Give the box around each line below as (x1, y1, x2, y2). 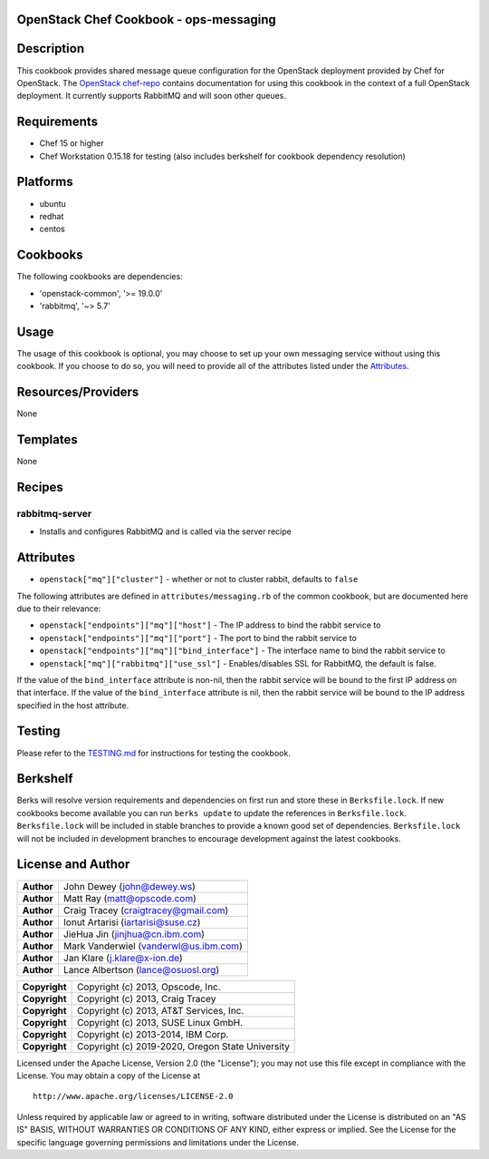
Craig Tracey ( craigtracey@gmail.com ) (63, 903, 229, 916)
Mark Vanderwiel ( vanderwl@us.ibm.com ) (63, 940, 244, 952)
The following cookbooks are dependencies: (16, 271, 183, 282)
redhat (39, 210, 64, 221)
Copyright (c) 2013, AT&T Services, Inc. (77, 1004, 244, 1017)
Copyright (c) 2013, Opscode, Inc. (77, 980, 221, 993)
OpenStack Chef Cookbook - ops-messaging (16, 12, 276, 27)
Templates (16, 432, 78, 447)
